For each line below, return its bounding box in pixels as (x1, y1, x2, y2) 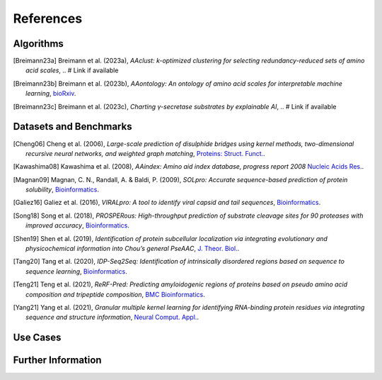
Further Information (13, 354, 102, 367)
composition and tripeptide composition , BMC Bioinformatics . (25, 290, 205, 298)
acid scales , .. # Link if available (25, 66, 119, 74)
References (13, 11, 83, 26)
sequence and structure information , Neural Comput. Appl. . (25, 313, 199, 322)
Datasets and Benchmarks (13, 121, 132, 133)
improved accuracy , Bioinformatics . (25, 221, 130, 230)
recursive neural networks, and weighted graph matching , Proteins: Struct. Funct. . (25, 149, 265, 157)
